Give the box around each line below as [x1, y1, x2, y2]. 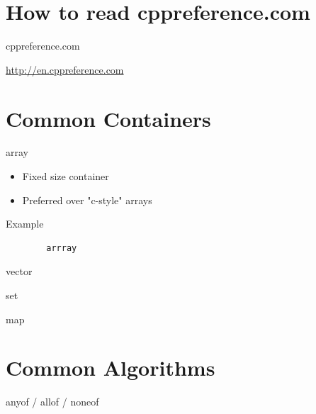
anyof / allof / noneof [6, 394, 99, 409]
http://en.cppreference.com [6, 62, 124, 77]
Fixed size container [22, 169, 109, 184]
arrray [46, 242, 77, 253]
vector [6, 264, 33, 279]
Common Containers [6, 103, 211, 133]
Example [6, 216, 44, 231]
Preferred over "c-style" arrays [22, 192, 152, 207]
